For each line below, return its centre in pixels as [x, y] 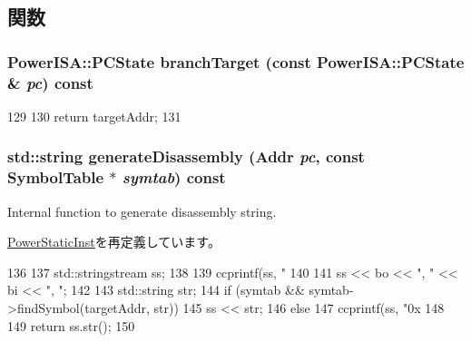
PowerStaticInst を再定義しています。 [114, 242]
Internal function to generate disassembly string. [142, 211]
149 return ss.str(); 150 [71, 325]
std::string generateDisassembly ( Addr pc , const [186, 156]
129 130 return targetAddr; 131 [94, 116]
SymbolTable [56, 177]
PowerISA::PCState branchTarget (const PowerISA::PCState [236, 61]
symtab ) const [174, 177]
